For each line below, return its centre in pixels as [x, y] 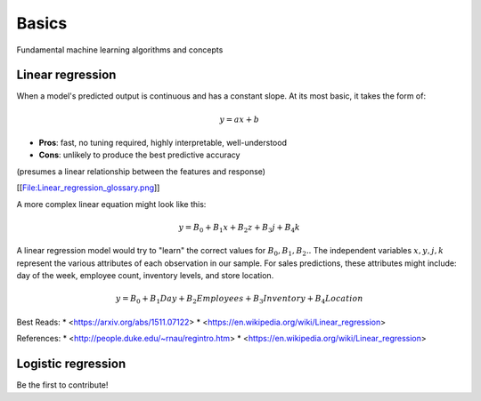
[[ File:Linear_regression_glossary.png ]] [88, 188]
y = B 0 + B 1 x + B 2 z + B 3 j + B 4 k [239, 229]
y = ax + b [240, 119]
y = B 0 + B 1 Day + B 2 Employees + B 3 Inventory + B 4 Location [240, 300]
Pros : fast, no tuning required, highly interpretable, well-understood [163, 143]
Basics [42, 23]
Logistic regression [71, 364]
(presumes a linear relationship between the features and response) [141, 171]
